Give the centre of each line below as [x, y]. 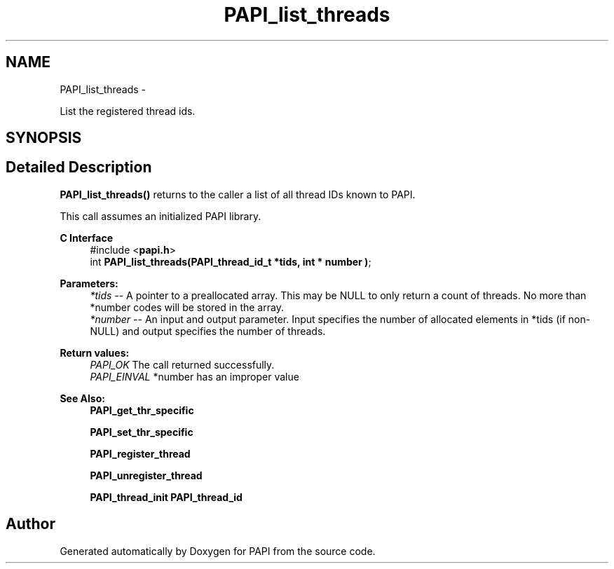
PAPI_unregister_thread [146, 475]
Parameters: [89, 283]
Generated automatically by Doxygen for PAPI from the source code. [218, 551]
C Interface [87, 238]
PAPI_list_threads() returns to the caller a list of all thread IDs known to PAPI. [238, 194]
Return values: [95, 352]
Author [30, 524]
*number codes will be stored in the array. [187, 307]
